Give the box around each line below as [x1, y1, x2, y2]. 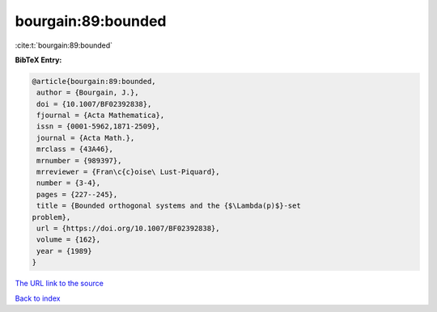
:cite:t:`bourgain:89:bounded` [15, 40, 113, 50]
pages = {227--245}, [36, 190, 118, 199]
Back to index [15, 293, 61, 303]
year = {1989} [36, 247, 92, 255]
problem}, [32, 213, 71, 221]
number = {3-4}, [36, 179, 101, 188]
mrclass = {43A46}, [36, 145, 113, 154]
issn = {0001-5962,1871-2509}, [36, 122, 161, 131]
